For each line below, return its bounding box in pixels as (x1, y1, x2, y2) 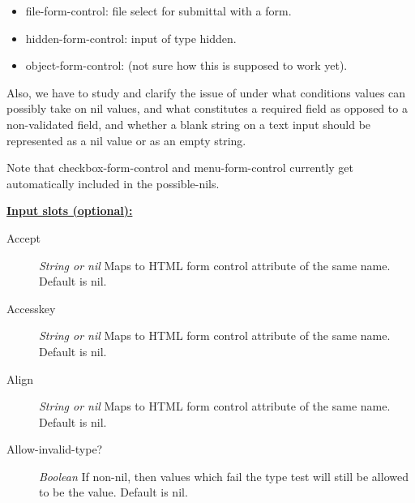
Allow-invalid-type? (6, 441, 103, 458)
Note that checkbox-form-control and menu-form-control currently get (6, 159, 354, 176)
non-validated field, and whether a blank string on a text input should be (6, 115, 371, 132)
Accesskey (6, 299, 56, 316)
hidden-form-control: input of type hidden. (25, 29, 237, 46)
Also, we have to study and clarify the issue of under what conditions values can (6, 84, 406, 101)
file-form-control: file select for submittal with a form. (25, 2, 292, 19)
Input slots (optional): (6, 202, 133, 219)
